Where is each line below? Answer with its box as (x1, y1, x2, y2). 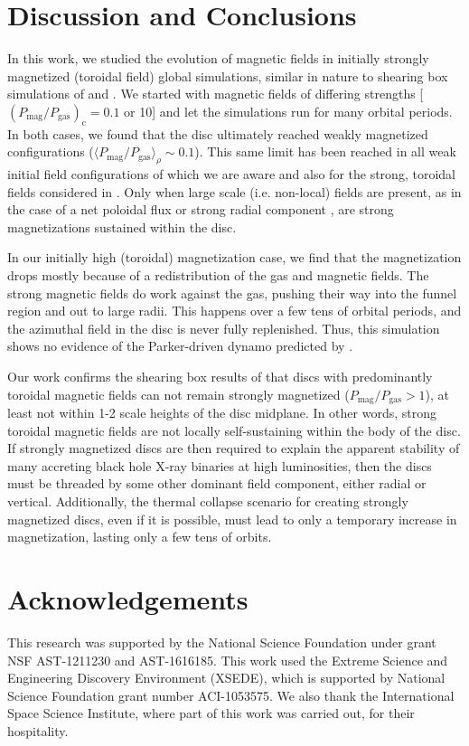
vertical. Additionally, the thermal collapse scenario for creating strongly (7, 492, 408, 511)
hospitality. (7, 721, 69, 740)
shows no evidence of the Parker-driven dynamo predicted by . (7, 336, 353, 355)
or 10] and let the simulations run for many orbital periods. (124, 101, 453, 120)
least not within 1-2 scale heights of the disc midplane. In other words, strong (7, 403, 437, 422)
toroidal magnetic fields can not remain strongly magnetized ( (7, 384, 350, 403)
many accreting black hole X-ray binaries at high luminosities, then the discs (7, 456, 432, 475)
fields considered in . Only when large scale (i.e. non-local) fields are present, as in (7, 182, 462, 201)
